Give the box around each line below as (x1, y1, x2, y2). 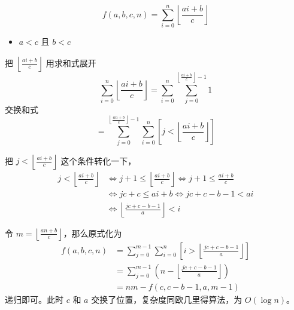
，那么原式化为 (63, 226, 122, 239)
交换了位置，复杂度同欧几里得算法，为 (91, 293, 243, 305)
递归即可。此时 (5, 293, 63, 305)
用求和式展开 (46, 56, 96, 69)
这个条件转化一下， (60, 154, 137, 167)
